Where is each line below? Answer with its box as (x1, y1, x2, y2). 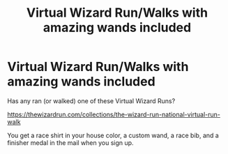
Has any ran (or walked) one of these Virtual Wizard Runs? (7, 96, 176, 105)
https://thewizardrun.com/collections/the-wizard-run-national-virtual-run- (7, 110, 221, 118)
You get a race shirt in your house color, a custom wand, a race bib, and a (7, 131, 220, 139)
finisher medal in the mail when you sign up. (7, 138, 134, 147)
